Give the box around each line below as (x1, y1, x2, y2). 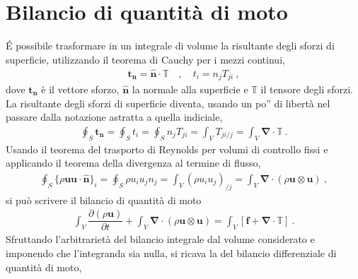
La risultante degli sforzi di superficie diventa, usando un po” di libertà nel (6, 95, 330, 110)
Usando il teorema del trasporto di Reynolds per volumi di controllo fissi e (6, 141, 328, 156)
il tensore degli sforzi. (260, 82, 354, 97)
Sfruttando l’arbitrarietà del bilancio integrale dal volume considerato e (6, 232, 315, 247)
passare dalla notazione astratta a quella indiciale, (6, 109, 223, 124)
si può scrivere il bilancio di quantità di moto (6, 192, 202, 207)
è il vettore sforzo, (41, 82, 120, 97)
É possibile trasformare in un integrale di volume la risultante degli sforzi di (6, 38, 335, 53)
